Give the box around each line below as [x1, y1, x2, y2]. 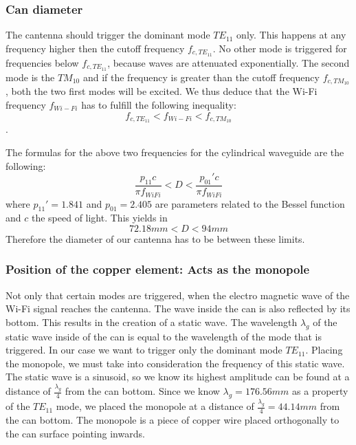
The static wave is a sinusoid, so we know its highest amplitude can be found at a [5, 369, 350, 384]
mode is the [5, 69, 55, 84]
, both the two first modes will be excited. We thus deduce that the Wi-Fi [5, 84, 318, 98]
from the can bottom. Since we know [65, 384, 220, 398]
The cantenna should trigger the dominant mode [5, 28, 210, 42]
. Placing [305, 343, 343, 357]
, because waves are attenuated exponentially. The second [107, 55, 350, 69]
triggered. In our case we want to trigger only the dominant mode [5, 343, 282, 357]
